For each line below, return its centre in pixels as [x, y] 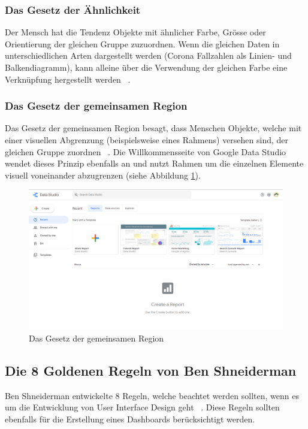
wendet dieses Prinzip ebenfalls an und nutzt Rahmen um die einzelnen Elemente [154, 163]
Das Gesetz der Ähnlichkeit [73, 9]
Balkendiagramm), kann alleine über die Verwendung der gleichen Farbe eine [146, 67]
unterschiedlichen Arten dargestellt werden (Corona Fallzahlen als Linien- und [148, 55]
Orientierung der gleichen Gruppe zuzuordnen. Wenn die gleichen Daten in [142, 43]
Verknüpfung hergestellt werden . [68, 79]
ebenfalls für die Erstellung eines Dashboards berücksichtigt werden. [130, 419]
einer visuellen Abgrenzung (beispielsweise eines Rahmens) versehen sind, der [147, 140]
